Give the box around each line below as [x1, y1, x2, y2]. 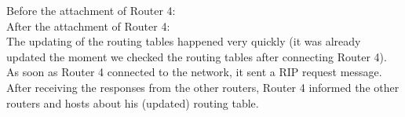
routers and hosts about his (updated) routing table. [6, 94, 259, 111]
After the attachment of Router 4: [6, 17, 170, 34]
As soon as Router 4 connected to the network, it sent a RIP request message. [6, 64, 382, 80]
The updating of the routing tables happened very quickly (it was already [6, 33, 361, 49]
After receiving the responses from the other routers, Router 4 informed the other [6, 79, 400, 95]
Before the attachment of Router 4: [6, 2, 176, 18]
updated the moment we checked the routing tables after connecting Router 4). [6, 48, 387, 64]
